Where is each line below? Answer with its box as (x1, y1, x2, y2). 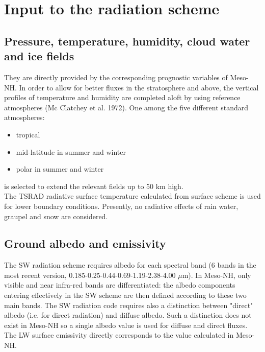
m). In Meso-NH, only (182, 269, 251, 280)
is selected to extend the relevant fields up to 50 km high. (4, 180, 183, 191)
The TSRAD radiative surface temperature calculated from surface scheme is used (4, 191, 261, 201)
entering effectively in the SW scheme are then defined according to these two (4, 290, 247, 300)
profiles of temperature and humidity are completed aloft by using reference (4, 92, 241, 103)
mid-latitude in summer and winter (16, 146, 126, 157)
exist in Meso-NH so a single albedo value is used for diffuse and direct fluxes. (4, 319, 248, 330)
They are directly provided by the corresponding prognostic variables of (4, 72, 228, 82)
